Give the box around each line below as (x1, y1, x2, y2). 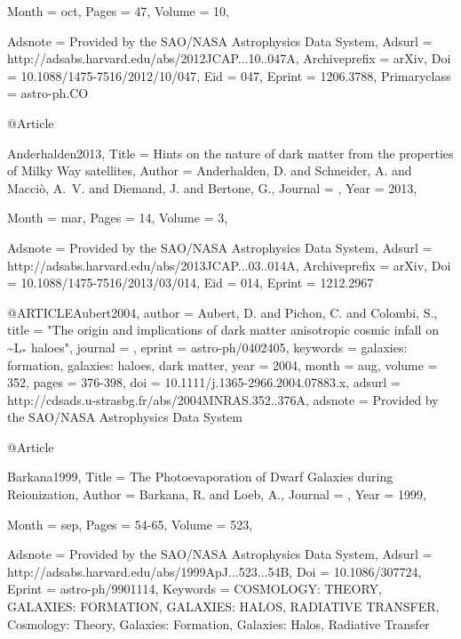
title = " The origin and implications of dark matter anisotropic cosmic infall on (7, 320, 439, 339)
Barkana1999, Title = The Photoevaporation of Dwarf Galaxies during (7, 467, 393, 486)
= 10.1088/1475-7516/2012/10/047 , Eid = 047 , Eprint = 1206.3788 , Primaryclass (7, 66, 451, 85)
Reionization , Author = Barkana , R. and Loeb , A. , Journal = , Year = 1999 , (7, 485, 426, 504)
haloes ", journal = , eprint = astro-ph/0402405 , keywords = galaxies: (30, 337, 408, 356)
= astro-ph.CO (7, 84, 89, 102)
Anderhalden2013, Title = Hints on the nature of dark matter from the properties (7, 143, 454, 162)
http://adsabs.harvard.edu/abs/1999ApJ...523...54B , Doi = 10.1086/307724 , (7, 562, 422, 580)
